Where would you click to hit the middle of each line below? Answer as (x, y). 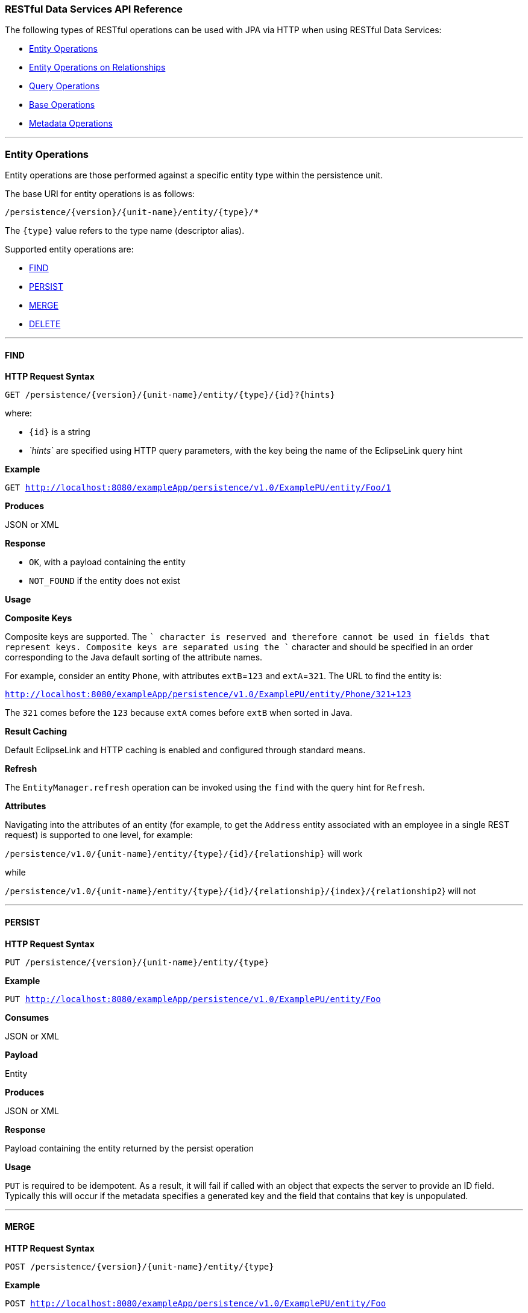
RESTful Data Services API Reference (94, 9)
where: (19, 413)
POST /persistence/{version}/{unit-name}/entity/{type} (140, 1266)
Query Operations (64, 86)
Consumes (27, 1017)
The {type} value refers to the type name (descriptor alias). (125, 231)
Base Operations (62, 105)
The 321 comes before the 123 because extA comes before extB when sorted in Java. (179, 713)
